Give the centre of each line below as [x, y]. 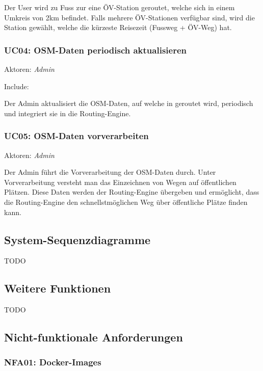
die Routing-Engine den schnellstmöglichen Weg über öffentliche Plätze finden [126, 202]
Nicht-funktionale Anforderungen [94, 337]
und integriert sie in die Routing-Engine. [68, 113]
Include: [17, 86]
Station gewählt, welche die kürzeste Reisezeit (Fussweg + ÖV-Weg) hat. [118, 27]
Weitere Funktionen [58, 288]
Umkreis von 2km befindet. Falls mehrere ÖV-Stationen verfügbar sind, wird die [129, 17]
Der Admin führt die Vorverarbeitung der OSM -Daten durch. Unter [110, 172]
